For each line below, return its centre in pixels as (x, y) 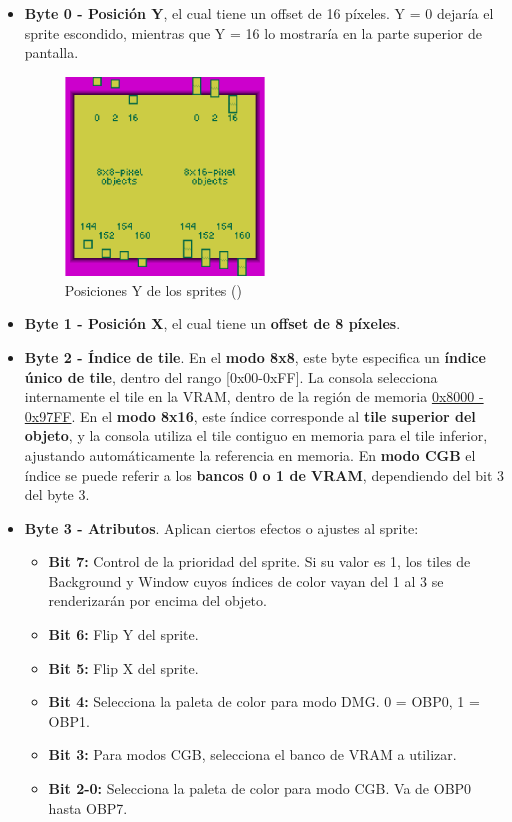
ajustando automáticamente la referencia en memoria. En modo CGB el (250, 454)
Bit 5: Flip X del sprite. (123, 667)
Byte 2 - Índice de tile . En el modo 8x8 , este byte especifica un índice (255, 356)
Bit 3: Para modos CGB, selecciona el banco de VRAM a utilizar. (252, 754)
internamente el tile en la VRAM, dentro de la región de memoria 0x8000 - (254, 396)
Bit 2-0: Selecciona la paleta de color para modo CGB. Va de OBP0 (260, 788)
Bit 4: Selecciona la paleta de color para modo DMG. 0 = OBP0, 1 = (264, 701)
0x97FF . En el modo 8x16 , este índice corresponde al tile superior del (250, 415)
